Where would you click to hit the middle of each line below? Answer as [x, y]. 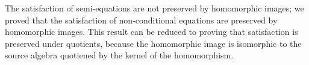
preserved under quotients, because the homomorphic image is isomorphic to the [153, 43]
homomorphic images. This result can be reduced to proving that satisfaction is [151, 32]
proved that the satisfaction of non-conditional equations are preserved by [141, 20]
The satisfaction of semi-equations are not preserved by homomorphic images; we [154, 8]
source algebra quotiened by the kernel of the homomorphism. [119, 55]
